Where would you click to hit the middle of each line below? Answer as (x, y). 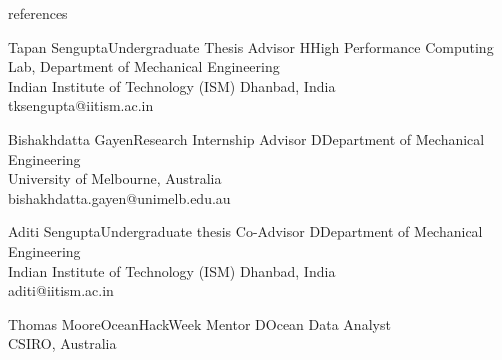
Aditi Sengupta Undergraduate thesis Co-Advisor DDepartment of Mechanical (245, 231)
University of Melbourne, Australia (115, 178)
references (38, 13)
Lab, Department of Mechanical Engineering (144, 66)
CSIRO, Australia (62, 343)
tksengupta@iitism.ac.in (81, 105)
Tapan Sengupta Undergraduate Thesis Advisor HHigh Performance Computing (251, 46)
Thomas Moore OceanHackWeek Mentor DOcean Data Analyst (199, 323)
